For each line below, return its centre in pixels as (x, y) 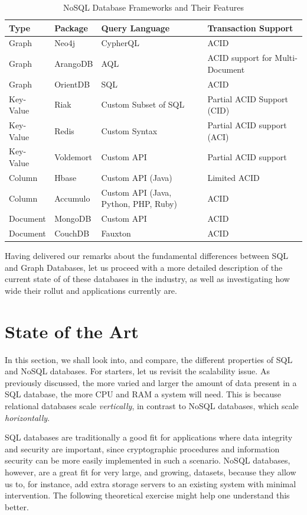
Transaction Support (250, 27)
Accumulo (72, 198)
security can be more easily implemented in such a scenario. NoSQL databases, (148, 460)
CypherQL (120, 43)
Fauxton (116, 233)
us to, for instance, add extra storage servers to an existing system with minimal (151, 483)
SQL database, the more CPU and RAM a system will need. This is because (143, 394)
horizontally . (27, 417)
